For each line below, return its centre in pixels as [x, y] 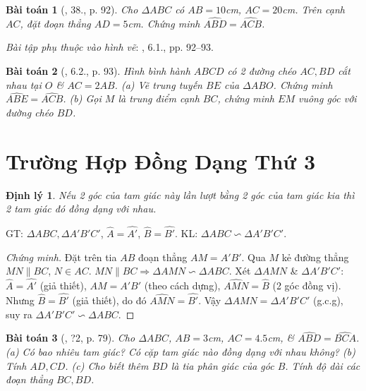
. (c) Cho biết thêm [107, 365]
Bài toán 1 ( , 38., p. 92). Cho [72, 9]
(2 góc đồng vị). [307, 285]
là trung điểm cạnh [159, 98]
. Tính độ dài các [323, 365]
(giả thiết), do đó [109, 300]
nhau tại [24, 84]
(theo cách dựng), [182, 285]
